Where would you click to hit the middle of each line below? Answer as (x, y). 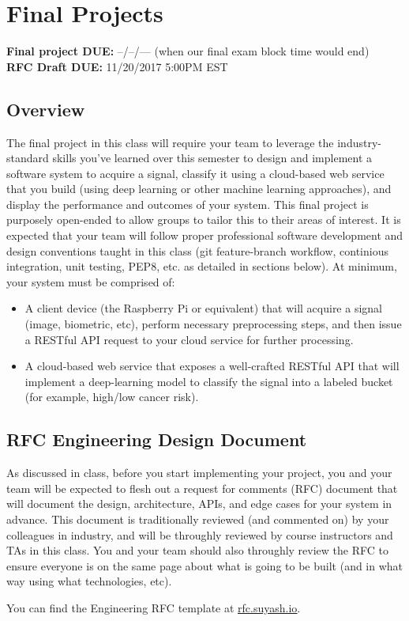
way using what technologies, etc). (89, 581)
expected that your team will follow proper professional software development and (205, 235)
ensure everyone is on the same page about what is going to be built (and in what (205, 565)
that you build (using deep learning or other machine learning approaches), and (199, 189)
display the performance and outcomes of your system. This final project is (188, 204)
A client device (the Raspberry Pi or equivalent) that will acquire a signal (203, 308)
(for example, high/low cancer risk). (112, 397)
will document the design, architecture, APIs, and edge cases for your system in (199, 504)
